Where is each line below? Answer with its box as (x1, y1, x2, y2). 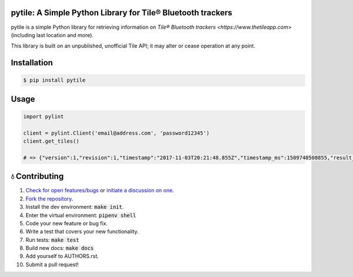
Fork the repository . (25, 195, 74, 202)
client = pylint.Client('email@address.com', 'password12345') (23, 129, 210, 136)
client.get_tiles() (23, 138, 79, 145)
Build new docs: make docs (25, 245, 94, 252)
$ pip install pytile (23, 77, 86, 84)
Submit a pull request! (25, 261, 79, 268)
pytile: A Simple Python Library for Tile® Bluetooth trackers (11, 8, 232, 18)
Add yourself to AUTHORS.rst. (25, 253, 99, 260)
